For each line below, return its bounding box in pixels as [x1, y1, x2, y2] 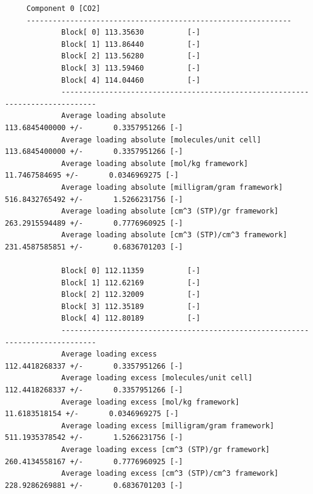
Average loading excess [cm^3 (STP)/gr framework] [61, 445, 270, 454]
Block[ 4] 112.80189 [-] [61, 314, 201, 323]
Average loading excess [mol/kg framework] [61, 397, 240, 406]
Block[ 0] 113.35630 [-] [61, 28, 201, 37]
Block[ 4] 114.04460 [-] [61, 75, 201, 85]
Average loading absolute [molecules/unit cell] [61, 135, 261, 144]
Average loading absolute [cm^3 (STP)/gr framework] [61, 207, 279, 216]
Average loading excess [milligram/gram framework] [61, 421, 274, 430]
